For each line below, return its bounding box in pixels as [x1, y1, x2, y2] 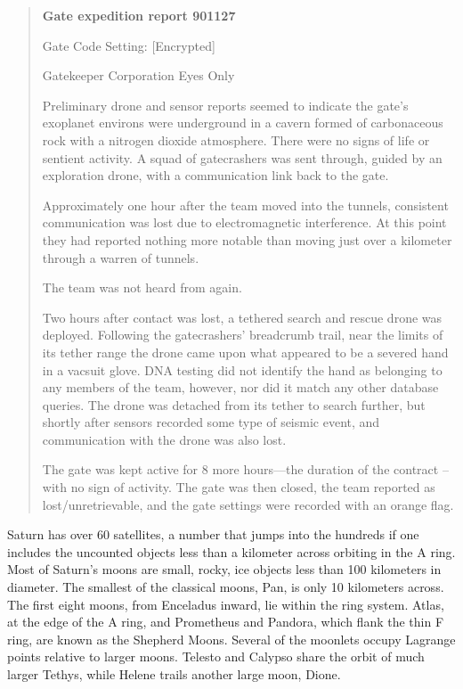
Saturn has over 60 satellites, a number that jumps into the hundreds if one [7, 525, 419, 544]
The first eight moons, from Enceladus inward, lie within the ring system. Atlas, [7, 595, 444, 613]
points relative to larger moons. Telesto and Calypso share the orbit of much [7, 647, 425, 666]
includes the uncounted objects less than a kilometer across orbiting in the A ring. [7, 542, 456, 561]
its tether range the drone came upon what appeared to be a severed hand [42, 342, 449, 361]
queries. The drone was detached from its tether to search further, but [42, 395, 426, 414]
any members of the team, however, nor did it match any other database [42, 378, 439, 397]
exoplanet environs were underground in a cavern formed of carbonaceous [42, 113, 443, 132]
